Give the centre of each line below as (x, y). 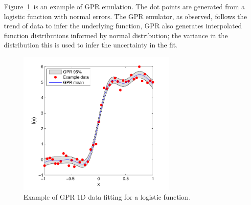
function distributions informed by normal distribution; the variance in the (116, 35)
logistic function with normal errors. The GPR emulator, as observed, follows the (125, 16)
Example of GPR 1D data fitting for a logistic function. (107, 196)
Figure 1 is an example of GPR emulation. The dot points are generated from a (125, 6)
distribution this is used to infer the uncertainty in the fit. (91, 45)
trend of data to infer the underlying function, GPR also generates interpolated (123, 26)
